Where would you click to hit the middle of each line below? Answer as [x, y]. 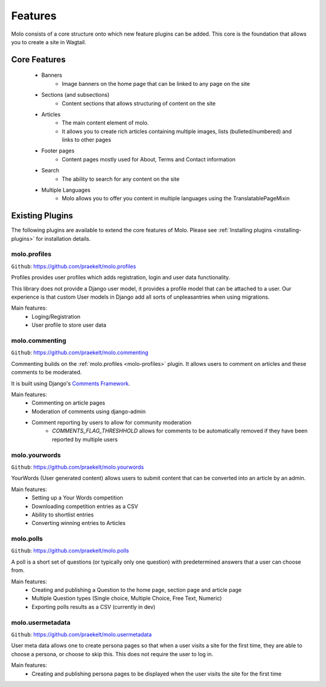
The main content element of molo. [105, 123]
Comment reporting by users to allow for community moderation [112, 423]
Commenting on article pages [69, 403]
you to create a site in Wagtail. [49, 42]
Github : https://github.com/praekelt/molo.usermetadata [81, 634]
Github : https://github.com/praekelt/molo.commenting [80, 353]
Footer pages [58, 151]
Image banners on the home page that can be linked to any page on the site [156, 83]
